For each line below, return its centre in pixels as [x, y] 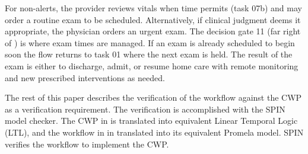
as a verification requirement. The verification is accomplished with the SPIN [145, 109]
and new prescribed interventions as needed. [85, 77]
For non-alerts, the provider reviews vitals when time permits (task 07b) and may [153, 8]
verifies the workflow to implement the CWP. [87, 144]
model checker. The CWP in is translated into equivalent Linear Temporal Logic [151, 121]
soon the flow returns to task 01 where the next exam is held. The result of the [149, 54]
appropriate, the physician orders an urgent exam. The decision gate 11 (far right [153, 31]
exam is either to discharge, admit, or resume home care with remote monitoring [152, 65]
